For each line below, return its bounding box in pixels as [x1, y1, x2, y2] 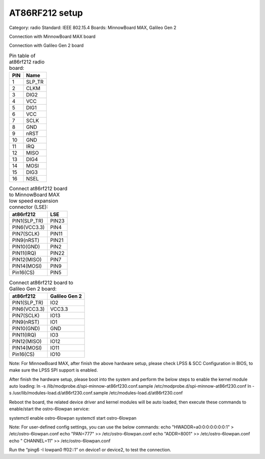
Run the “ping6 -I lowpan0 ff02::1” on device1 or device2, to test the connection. [9, 447, 171, 453]
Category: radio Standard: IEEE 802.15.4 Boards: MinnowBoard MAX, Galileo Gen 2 [9, 25, 177, 31]
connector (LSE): [9, 204, 49, 211]
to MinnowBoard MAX [9, 191, 60, 198]
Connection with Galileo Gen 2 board [9, 42, 84, 49]
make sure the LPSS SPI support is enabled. [9, 367, 98, 373]
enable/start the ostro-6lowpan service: [9, 406, 90, 412]
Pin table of [9, 52, 36, 59]
